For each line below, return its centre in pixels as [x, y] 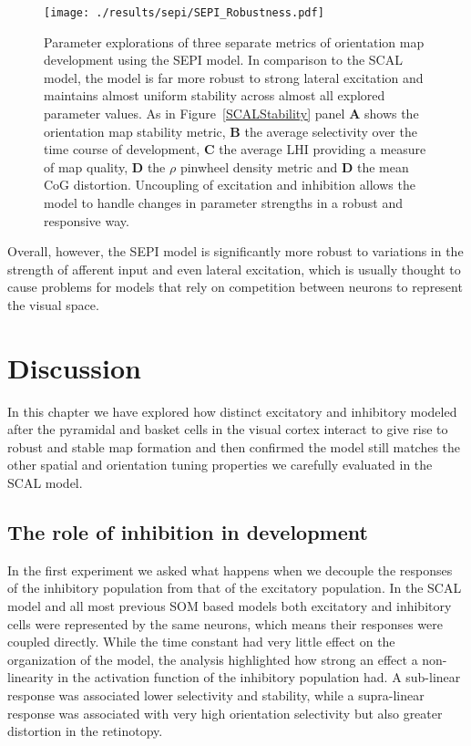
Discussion [74, 367]
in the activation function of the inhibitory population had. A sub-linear [259, 677]
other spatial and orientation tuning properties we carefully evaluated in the [220, 465]
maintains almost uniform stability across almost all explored [215, 95]
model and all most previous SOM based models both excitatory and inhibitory [230, 606]
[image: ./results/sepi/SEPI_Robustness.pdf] [184, 13]
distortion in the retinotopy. [85, 731]
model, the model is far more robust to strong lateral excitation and [234, 77]
